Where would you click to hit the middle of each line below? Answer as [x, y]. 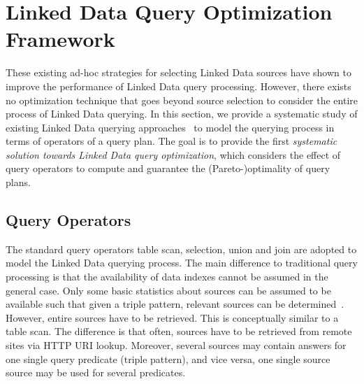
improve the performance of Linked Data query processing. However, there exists [179, 86]
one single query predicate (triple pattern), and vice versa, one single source [168, 358]
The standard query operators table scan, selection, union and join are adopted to [181, 249]
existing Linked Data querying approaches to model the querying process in [170, 127]
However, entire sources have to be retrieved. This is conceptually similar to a [172, 317]
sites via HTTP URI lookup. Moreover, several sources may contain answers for [176, 345]
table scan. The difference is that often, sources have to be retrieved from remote [179, 331]
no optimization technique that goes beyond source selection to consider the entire [182, 100]
